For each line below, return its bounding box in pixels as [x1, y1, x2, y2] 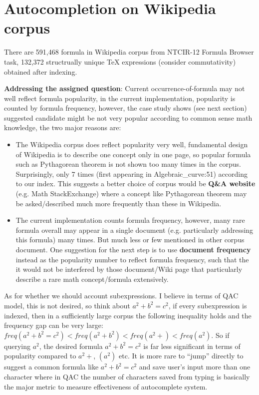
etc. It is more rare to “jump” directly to [119, 350, 244, 361]
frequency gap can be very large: [4, 320, 103, 330]
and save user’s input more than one [139, 361, 251, 372]
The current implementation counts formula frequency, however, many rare [15, 215, 245, 225]
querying [4, 340, 30, 351]
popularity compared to [4, 350, 76, 361]
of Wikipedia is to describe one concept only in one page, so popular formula [15, 149, 251, 159]
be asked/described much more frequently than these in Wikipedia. [15, 198, 222, 208]
